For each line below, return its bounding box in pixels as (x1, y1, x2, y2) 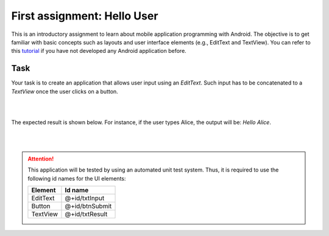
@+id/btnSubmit (65, 202, 112, 210)
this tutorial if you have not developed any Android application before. (11, 47, 187, 55)
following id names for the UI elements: (27, 175, 126, 182)
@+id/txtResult (65, 210, 108, 218)
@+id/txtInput (65, 194, 105, 203)
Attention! (27, 155, 54, 162)
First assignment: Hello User (11, 9, 158, 23)
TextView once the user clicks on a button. (11, 88, 118, 95)
